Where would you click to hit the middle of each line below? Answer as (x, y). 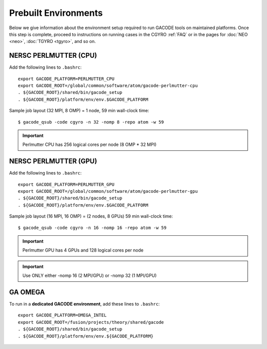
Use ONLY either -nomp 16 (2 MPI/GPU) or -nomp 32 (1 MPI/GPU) (89, 276)
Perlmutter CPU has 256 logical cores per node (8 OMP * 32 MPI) (89, 145)
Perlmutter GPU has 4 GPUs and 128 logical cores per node (83, 250)
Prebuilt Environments (56, 13)
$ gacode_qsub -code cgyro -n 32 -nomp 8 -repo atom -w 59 (91, 122)
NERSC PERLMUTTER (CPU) (53, 56)
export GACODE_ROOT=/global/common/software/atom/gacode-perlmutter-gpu (108, 191)
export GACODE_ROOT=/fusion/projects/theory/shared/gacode (91, 322)
